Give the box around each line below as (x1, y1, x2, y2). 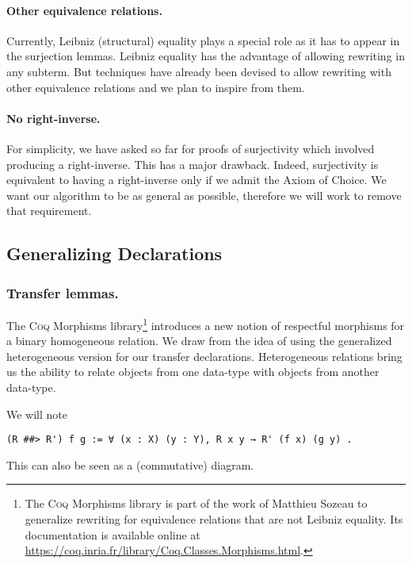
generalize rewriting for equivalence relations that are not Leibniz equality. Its (25, 511, 403, 527)
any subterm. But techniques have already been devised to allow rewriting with (6, 63, 391, 79)
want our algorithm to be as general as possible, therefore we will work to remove (6, 186, 402, 203)
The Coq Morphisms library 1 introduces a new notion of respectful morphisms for (6, 314, 405, 333)
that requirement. (6, 202, 92, 219)
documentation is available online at (25, 526, 200, 543)
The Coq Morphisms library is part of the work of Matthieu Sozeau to (25, 495, 368, 512)
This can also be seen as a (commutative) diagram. (6, 456, 254, 473)
